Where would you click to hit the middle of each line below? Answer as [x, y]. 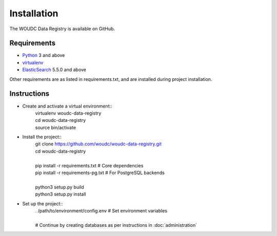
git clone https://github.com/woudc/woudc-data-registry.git [98, 144]
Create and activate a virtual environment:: [67, 106]
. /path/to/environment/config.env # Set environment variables [101, 211]
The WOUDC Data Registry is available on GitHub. [62, 29]
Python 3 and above [44, 55]
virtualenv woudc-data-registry [68, 113]
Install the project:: [42, 137]
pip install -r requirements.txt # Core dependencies [89, 165]
